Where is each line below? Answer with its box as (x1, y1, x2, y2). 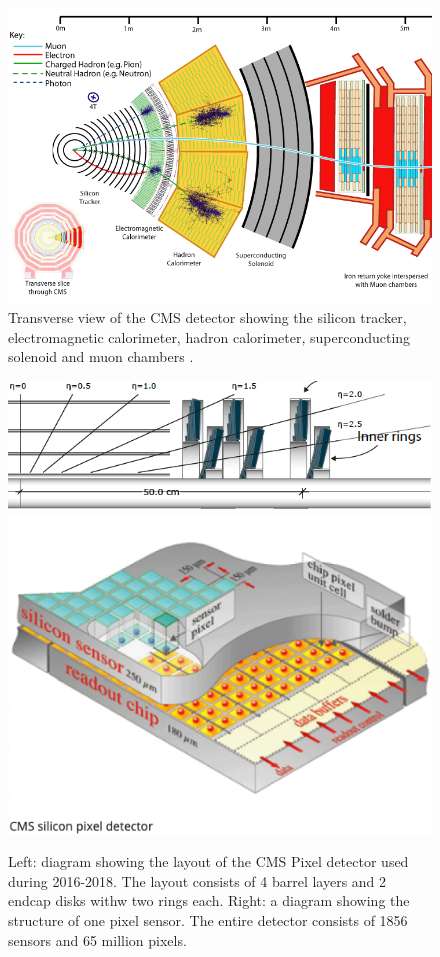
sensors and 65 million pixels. (8, 929, 187, 950)
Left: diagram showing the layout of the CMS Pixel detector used (8, 851, 409, 872)
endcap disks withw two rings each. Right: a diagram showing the (8, 890, 410, 911)
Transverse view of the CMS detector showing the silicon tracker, (8, 307, 407, 327)
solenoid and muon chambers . (8, 346, 194, 367)
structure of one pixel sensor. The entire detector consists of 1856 (8, 909, 408, 930)
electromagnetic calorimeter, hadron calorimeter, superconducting (8, 326, 411, 347)
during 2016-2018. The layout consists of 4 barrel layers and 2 (8, 870, 387, 891)
